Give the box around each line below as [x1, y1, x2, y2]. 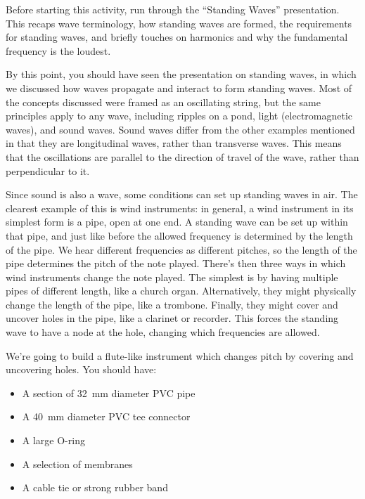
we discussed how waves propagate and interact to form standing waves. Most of [6, 80, 352, 95]
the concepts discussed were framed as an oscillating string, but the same [6, 94, 321, 109]
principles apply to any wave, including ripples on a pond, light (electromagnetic [6, 108, 353, 123]
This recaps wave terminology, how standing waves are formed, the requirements [6, 15, 352, 30]
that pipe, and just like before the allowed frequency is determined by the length [6, 228, 353, 242]
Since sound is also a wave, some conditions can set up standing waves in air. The [6, 187, 358, 202]
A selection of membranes [22, 456, 133, 471]
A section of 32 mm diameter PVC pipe [22, 385, 196, 400]
